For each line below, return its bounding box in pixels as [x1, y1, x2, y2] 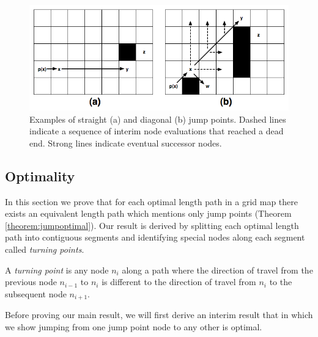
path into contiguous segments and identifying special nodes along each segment [5, 231, 305, 244]
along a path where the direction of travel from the [122, 263, 313, 276]
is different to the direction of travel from [102, 275, 256, 288]
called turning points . [5, 243, 84, 256]
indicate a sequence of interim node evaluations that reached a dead [29, 125, 284, 137]
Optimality [5, 166, 75, 185]
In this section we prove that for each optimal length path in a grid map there [5, 195, 298, 208]
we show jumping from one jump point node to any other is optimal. [5, 320, 262, 333]
